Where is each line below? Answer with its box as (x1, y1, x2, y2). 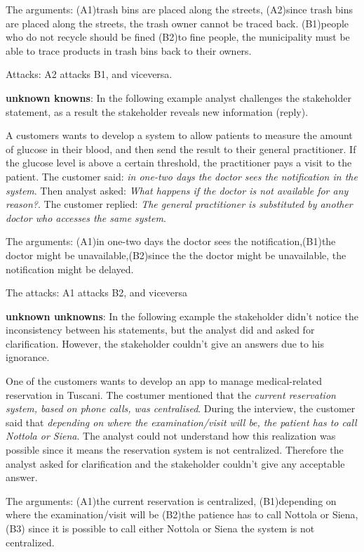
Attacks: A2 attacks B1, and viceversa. (6, 67, 173, 81)
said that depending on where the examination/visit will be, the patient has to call (6, 414, 357, 429)
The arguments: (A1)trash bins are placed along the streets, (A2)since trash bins (6, 2, 353, 16)
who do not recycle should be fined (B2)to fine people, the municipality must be (6, 29, 350, 44)
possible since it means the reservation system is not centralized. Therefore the (6, 442, 344, 457)
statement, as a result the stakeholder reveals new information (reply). (6, 104, 309, 119)
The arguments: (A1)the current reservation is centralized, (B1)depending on (6, 493, 337, 508)
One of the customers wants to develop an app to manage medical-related (6, 374, 322, 388)
